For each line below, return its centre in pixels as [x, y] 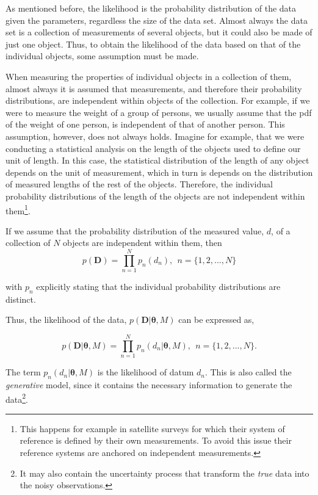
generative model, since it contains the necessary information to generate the [149, 384]
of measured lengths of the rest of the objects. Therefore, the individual [139, 184]
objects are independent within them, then [143, 243]
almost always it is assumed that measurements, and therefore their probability [154, 88]
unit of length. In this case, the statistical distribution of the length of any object [157, 160]
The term [23, 372]
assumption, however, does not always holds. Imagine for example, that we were [155, 136]
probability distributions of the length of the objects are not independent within [155, 196]
